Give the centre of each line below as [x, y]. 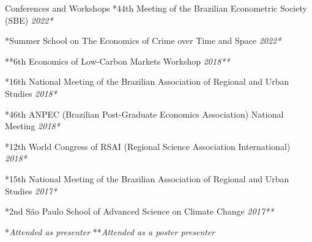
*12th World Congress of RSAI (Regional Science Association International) [148, 146]
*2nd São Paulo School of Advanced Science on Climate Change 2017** [139, 211]
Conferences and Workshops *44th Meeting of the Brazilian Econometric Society [156, 8]
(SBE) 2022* [29, 20]
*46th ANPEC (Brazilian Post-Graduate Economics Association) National [144, 114]
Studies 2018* [31, 93]
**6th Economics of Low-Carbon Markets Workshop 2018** [117, 61]
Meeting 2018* [32, 126]
